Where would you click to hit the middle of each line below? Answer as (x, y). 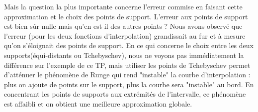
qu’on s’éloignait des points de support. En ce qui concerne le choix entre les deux (129, 45)
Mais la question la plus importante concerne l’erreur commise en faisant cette (123, 6)
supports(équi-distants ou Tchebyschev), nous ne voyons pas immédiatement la (124, 55)
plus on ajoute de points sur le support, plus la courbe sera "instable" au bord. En (129, 84)
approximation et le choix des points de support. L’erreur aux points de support (126, 16)
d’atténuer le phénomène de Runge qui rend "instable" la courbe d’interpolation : (127, 75)
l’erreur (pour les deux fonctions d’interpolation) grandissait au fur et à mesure (125, 35)
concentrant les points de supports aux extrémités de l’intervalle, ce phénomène (125, 94)
